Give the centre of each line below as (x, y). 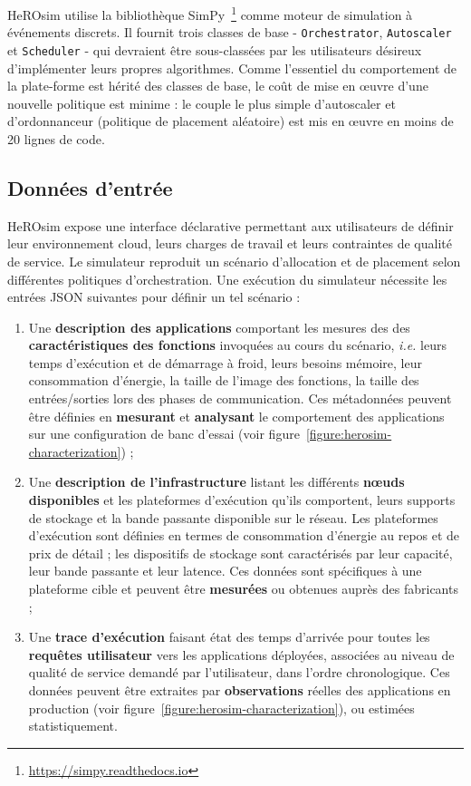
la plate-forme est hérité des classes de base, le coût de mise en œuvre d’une (218, 86)
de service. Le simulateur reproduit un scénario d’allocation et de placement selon (234, 261)
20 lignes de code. (56, 138)
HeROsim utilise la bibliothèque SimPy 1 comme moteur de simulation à (210, 13)
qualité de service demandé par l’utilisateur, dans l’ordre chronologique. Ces (239, 672)
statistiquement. (73, 726)
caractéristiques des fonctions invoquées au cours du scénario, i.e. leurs (237, 345)
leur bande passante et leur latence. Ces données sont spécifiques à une (225, 571)
